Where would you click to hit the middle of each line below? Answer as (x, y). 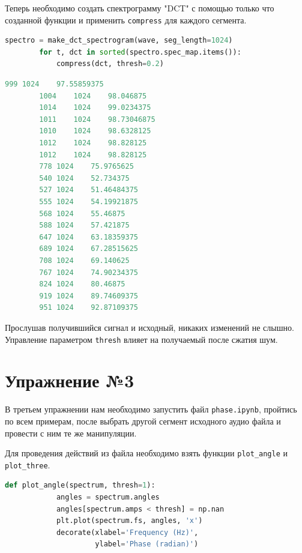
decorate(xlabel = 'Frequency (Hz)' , (127, 532)
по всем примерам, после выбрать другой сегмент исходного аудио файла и (143, 421)
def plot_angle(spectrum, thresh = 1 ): (80, 485)
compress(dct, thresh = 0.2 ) (110, 64)
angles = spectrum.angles (108, 497)
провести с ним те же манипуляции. (71, 433)
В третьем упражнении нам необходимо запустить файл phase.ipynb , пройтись (151, 409)
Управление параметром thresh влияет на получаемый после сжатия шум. (141, 339)
